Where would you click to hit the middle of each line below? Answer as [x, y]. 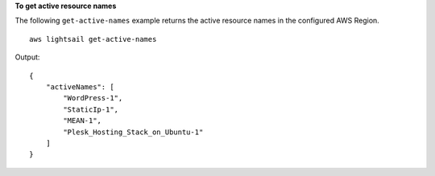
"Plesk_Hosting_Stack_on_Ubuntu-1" [133, 132]
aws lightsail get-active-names [93, 39]
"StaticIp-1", [91, 109]
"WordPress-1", [93, 98]
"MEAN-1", [83, 121]
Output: [27, 57]
